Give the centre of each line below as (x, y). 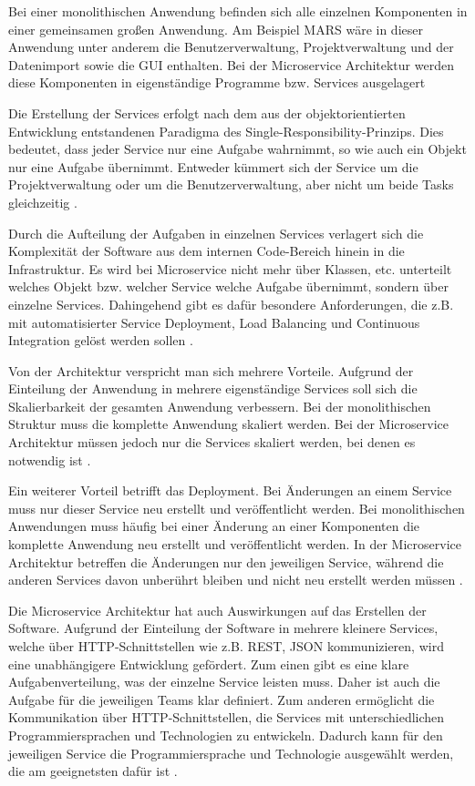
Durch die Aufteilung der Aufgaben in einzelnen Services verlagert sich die (216, 233)
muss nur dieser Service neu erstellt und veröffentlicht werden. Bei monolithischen (237, 508)
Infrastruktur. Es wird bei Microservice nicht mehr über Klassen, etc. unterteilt (230, 268)
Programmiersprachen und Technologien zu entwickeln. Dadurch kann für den (226, 735)
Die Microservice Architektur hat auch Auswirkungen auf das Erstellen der (217, 610)
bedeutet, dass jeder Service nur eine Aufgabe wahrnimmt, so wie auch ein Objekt (237, 149)
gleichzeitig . (43, 202)
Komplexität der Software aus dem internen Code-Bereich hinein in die (207, 251)
